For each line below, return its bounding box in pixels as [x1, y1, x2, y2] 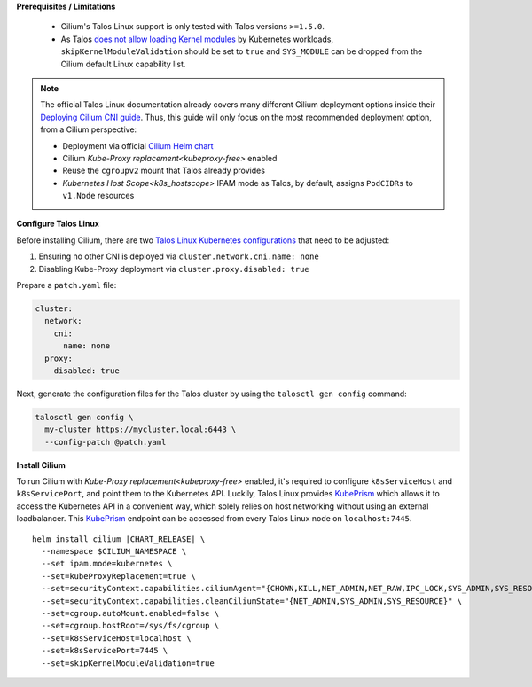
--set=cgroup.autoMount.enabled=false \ [41, 608, 220, 618]
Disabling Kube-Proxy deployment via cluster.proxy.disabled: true [38, 263, 309, 274]
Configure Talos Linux [16, 218, 99, 230]
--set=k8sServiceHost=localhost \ [41, 633, 192, 643]
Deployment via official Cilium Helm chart [62, 140, 214, 151]
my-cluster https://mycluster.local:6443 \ [44, 425, 237, 434]
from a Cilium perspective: [40, 124, 137, 135]
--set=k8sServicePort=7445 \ [41, 645, 168, 656]
